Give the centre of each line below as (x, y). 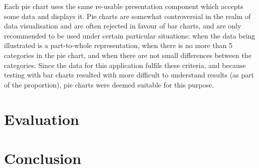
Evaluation (42, 119)
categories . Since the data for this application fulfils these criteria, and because (125, 65)
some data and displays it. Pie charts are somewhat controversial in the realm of (127, 16)
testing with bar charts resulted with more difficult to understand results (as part (129, 75)
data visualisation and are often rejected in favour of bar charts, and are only (123, 26)
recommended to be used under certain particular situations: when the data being (130, 35)
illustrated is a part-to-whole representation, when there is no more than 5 (118, 45)
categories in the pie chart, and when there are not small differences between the (128, 55)
